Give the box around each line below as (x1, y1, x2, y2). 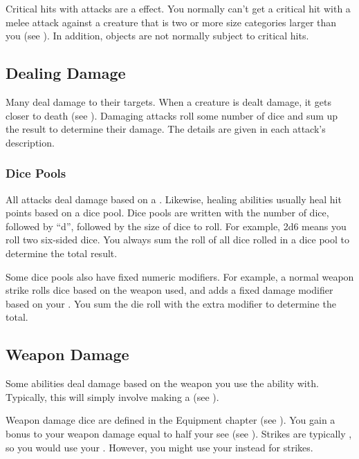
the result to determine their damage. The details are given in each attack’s (6, 122, 326, 136)
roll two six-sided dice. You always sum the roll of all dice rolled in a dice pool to (6, 232, 350, 247)
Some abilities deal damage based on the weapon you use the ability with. (6, 376, 319, 391)
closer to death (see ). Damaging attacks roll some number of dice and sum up (6, 108, 338, 122)
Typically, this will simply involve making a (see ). (6, 389, 219, 404)
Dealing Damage (6, 62, 126, 84)
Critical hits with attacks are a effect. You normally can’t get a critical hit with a (6, 1, 351, 15)
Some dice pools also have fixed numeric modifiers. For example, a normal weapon (6, 269, 354, 283)
